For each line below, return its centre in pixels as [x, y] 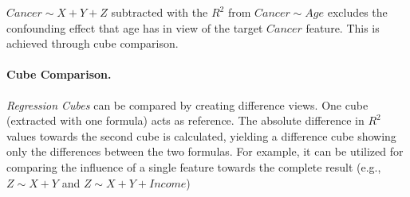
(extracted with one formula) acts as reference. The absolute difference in [185, 120]
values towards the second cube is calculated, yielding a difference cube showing [201, 135]
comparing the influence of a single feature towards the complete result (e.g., [194, 166]
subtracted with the [160, 12]
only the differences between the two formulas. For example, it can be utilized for [205, 151]
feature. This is [343, 27]
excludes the [357, 12]
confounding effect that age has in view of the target [135, 27]
